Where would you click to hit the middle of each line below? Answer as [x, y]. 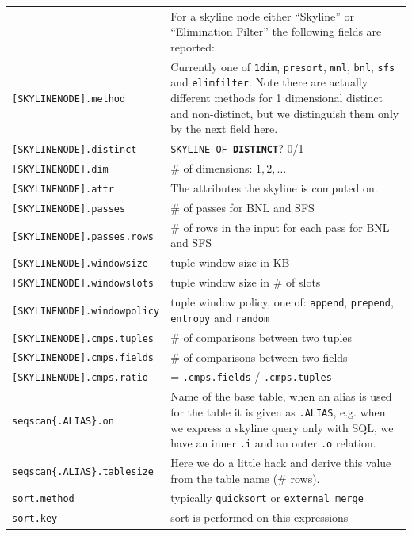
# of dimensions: [212, 168]
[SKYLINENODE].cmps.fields [83, 358]
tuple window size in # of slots [246, 282]
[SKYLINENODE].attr [63, 189]
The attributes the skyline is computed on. [274, 187]
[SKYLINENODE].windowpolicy [86, 311]
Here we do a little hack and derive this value [281, 463]
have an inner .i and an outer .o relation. [273, 443]
